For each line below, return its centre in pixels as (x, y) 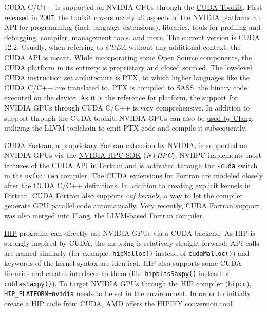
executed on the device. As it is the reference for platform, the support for (121, 97)
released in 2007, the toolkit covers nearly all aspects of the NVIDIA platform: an (133, 17)
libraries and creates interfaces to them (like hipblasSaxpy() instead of (117, 273)
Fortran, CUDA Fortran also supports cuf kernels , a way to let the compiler (123, 195)
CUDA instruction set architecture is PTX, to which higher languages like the (127, 77)
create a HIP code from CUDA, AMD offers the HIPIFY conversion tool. (119, 303)
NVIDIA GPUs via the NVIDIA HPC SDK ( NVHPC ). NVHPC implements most (133, 155)
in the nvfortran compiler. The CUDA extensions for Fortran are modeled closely (133, 175)
